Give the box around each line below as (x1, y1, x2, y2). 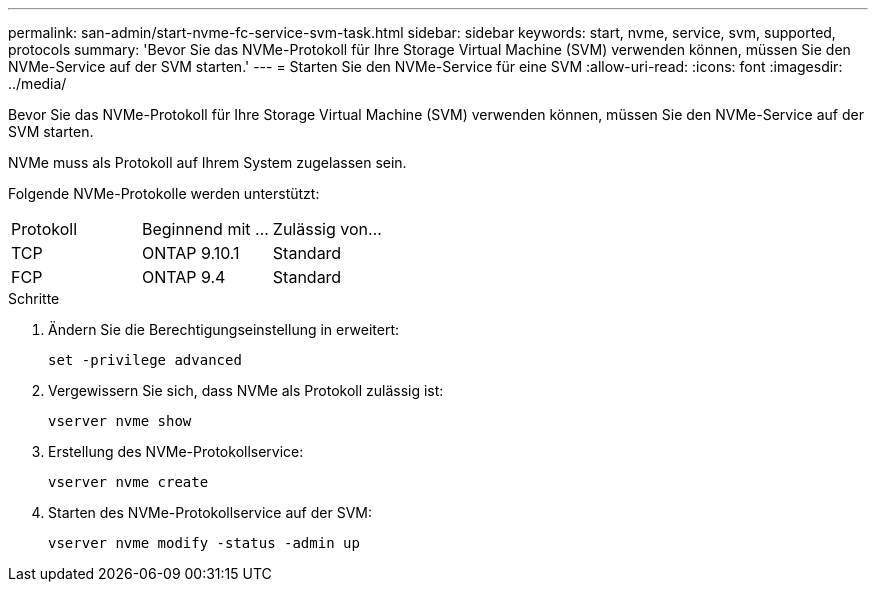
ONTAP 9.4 (141, 267, 226, 287)
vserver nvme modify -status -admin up (48, 535, 360, 551)
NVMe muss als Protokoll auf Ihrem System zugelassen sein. (8, 154, 407, 171)
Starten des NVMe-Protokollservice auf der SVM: (48, 504, 372, 521)
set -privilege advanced (48, 352, 242, 368)
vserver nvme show (48, 413, 192, 429)
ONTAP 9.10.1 (141, 243, 240, 263)
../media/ (8, 75, 67, 92)
